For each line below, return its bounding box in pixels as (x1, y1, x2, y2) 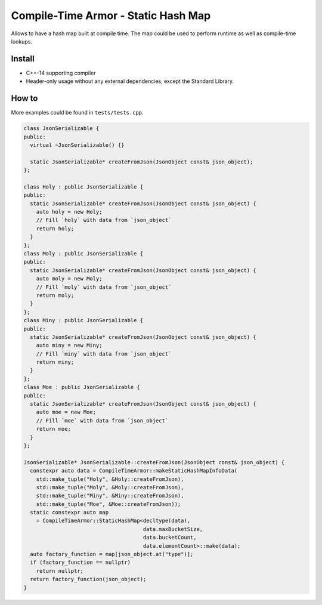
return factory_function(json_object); (30, 576, 147, 583)
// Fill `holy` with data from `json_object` (36, 217, 172, 224)
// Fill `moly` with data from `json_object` (36, 283, 172, 291)
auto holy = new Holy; (36, 209, 103, 215)
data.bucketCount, (143, 534, 197, 541)
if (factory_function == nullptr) (30, 559, 131, 566)
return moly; (36, 292, 75, 298)
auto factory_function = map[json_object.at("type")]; (30, 551, 194, 558)
